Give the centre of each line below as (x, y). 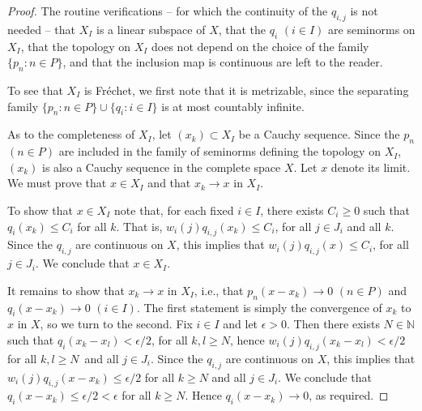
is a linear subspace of (151, 29)
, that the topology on (76, 46)
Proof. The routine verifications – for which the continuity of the (168, 11)
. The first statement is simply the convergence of (259, 307)
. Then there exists (333, 324)
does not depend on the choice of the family (260, 46)
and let (241, 324)
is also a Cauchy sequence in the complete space (162, 167)
